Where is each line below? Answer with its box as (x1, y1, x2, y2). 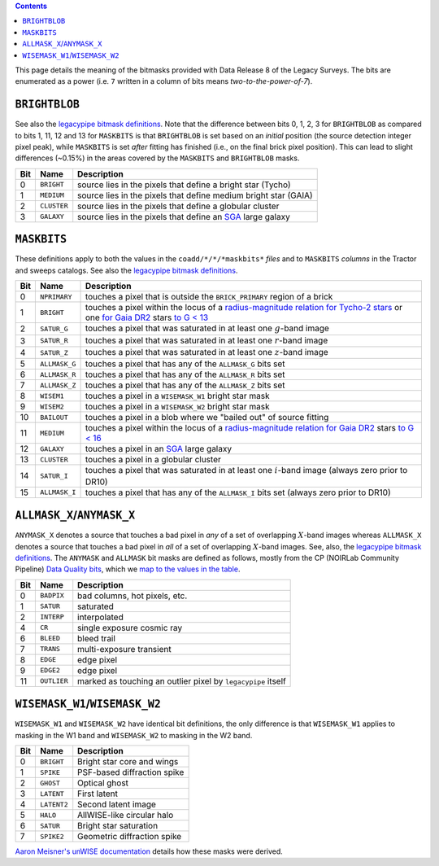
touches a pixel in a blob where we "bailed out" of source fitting (85, 412, 329, 423)
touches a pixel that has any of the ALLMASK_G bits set (85, 358, 285, 370)
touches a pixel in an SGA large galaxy (85, 444, 232, 455)
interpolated (77, 611, 124, 623)
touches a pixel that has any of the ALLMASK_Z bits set (85, 379, 285, 391)
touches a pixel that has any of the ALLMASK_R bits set (85, 369, 285, 380)
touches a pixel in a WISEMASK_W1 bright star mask (85, 391, 270, 402)
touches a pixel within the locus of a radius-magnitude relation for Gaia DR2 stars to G (85, 422, 415, 434)
